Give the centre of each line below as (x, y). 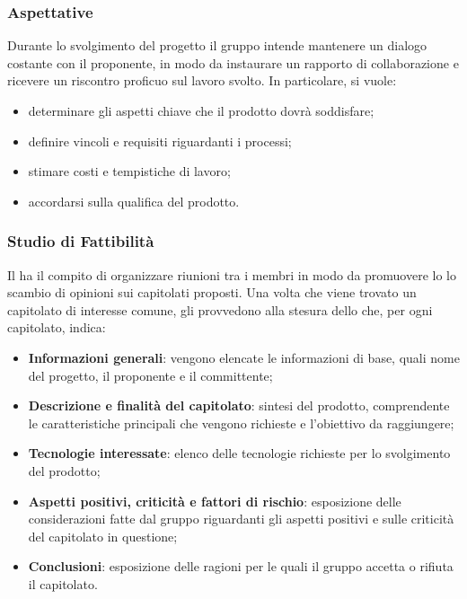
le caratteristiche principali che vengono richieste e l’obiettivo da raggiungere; (241, 423)
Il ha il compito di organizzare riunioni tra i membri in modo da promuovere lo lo (232, 274)
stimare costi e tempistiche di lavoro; (129, 171)
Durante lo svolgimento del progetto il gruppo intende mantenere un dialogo (217, 45)
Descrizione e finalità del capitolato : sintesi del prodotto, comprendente (239, 405)
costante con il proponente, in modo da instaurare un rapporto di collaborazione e (233, 62)
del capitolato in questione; (103, 536)
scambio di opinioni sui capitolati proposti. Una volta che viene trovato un (212, 292)
